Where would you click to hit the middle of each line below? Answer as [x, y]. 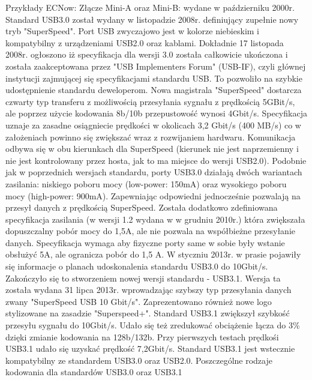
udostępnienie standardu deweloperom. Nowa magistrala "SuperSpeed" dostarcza [154, 90]
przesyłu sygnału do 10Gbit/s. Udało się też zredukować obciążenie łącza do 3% [153, 325]
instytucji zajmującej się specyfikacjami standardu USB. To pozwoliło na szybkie [154, 78]
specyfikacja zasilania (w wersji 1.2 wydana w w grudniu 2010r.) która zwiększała [155, 219]
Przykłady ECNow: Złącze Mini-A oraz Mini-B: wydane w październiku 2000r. [150, 7]
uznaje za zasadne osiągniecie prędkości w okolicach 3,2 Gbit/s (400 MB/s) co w [153, 125]
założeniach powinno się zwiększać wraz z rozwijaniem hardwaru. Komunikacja [151, 137]
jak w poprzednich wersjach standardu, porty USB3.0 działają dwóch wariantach [154, 172]
